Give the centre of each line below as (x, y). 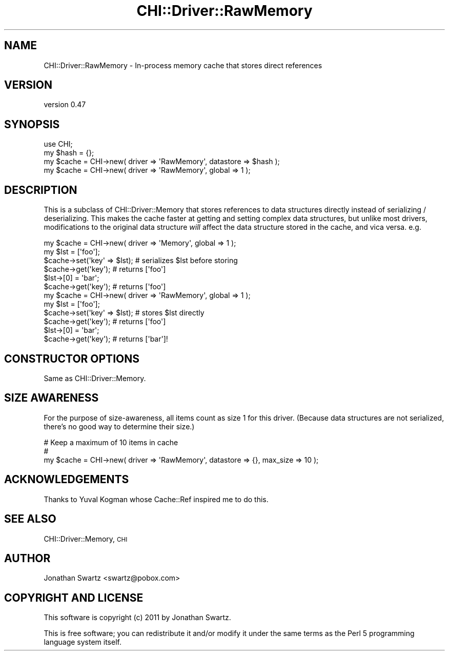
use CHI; (58, 144)
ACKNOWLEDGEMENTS (67, 480)
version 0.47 (65, 105)
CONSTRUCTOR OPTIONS (72, 359)
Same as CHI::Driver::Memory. (95, 378)
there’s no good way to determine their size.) (119, 426)
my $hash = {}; (69, 153)
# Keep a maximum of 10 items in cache (111, 442)
